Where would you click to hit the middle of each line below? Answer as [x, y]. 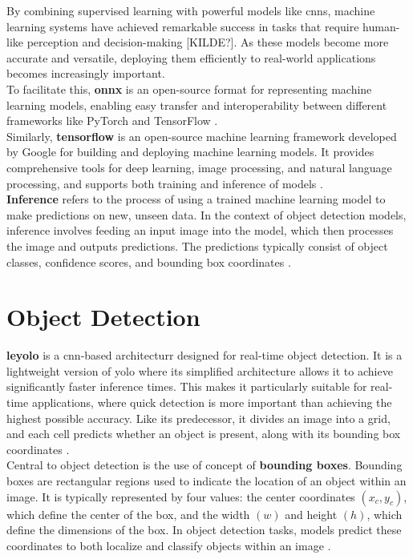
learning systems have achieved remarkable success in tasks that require [183, 26]
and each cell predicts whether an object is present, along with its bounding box [204, 434]
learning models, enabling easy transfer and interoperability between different [197, 105]
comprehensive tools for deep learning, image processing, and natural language [199, 167]
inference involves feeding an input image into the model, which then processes [200, 230]
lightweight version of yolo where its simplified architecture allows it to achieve [200, 370]
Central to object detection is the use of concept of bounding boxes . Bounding [204, 465]
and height [311, 514]
